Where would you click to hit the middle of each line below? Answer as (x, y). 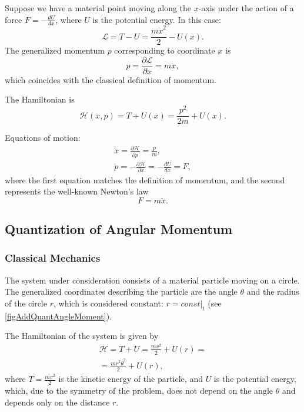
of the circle (26, 303)
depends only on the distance (57, 402)
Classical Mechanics (53, 258)
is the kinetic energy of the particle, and (131, 379)
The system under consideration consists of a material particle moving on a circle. (152, 280)
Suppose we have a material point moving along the (98, 8)
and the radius (273, 291)
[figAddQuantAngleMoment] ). (59, 316)
